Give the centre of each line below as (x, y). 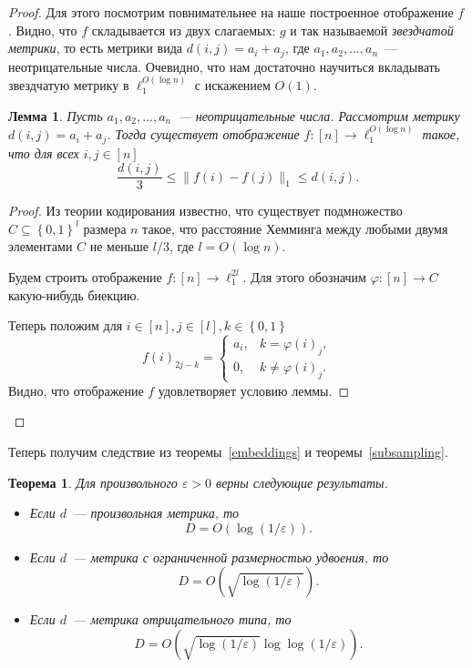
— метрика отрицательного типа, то (182, 619)
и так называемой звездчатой (372, 30)
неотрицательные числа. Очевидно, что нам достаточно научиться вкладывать (224, 66)
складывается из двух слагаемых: (184, 30)
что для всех (44, 152)
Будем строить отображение (85, 276)
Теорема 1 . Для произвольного (93, 482)
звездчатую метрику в (69, 85)
